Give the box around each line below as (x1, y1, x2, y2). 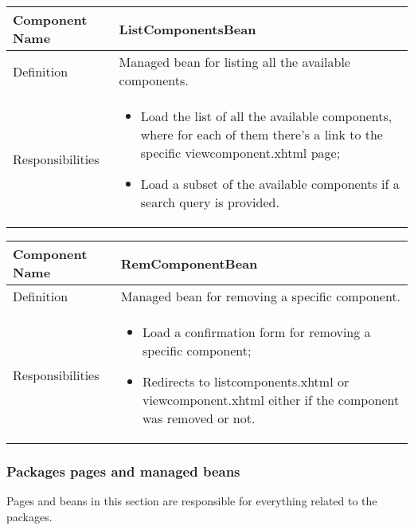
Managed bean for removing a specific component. (120, 287, 401, 305)
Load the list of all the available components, (140, 107, 393, 125)
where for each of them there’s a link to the (140, 125, 383, 143)
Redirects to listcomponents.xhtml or (142, 372, 350, 391)
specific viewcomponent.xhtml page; (140, 143, 341, 162)
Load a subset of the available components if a (140, 175, 400, 193)
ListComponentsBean (119, 19, 256, 38)
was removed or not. (142, 409, 256, 427)
